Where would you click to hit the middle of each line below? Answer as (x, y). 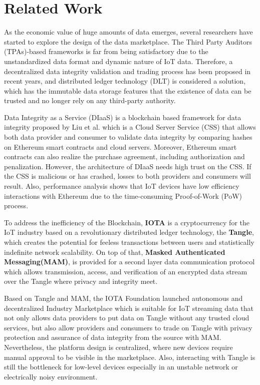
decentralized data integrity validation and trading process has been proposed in (127, 71)
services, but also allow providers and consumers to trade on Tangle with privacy (128, 327)
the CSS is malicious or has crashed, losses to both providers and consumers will (127, 176)
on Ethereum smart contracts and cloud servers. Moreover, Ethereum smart (120, 146)
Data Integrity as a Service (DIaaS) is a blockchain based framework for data (123, 117)
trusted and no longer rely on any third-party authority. (90, 100)
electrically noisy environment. (51, 376)
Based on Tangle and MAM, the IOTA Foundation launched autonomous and (123, 298)
